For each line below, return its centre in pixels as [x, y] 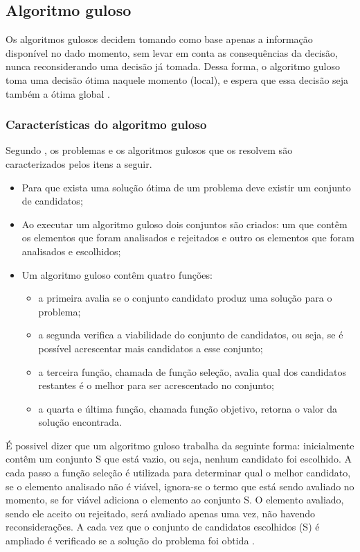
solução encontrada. [80, 422]
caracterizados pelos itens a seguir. [79, 163]
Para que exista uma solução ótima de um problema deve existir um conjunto [186, 187]
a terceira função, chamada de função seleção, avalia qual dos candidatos [192, 371]
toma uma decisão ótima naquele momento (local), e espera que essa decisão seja [177, 79]
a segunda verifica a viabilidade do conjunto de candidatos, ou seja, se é [191, 335]
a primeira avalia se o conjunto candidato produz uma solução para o [185, 298]
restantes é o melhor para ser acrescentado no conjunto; [156, 385]
